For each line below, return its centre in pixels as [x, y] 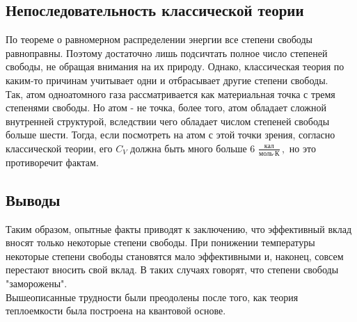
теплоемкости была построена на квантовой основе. [116, 311]
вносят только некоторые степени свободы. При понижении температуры [160, 242]
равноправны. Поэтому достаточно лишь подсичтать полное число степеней [167, 53]
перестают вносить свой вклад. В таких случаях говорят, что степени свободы [172, 269]
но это [302, 148]
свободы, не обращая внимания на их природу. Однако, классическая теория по [175, 66]
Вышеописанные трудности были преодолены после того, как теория [152, 297]
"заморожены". [37, 283]
